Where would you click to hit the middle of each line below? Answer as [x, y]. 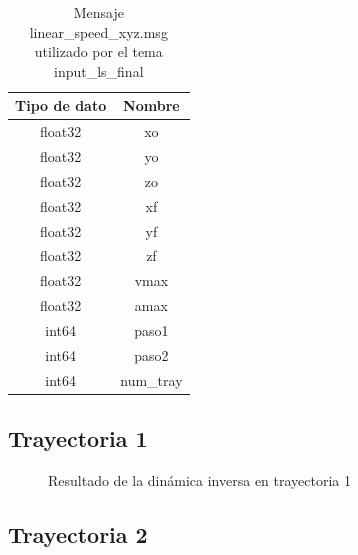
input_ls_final [98, 70]
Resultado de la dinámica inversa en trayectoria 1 [200, 479]
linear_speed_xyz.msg [98, 31]
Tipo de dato [61, 105]
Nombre [151, 105]
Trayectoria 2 [78, 533]
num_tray [151, 379]
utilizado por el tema [98, 51]
